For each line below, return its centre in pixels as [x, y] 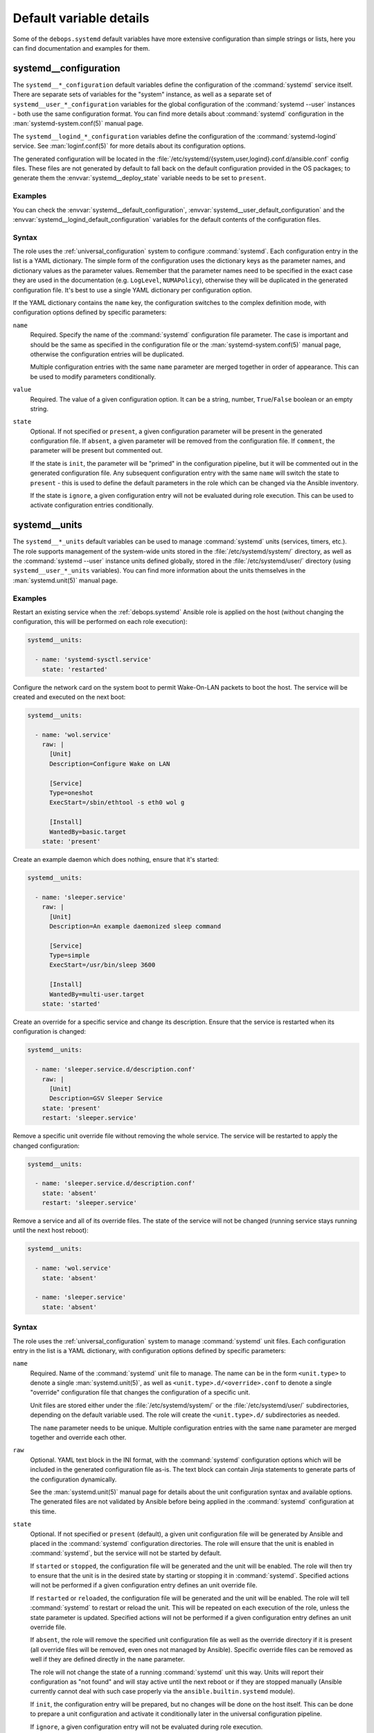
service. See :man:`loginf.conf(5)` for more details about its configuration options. [129, 146]
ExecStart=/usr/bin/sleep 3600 [103, 965]
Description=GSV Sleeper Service [106, 1098]
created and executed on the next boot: [69, 697]
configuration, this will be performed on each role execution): [100, 622]
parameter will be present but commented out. [96, 451]
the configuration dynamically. [73, 1479]
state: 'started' [71, 1004]
